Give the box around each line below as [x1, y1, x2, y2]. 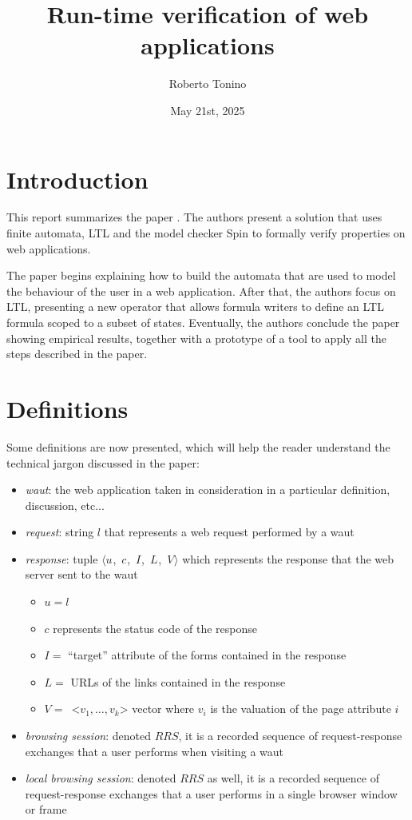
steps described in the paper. [6, 345, 148, 362]
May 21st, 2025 [170, 102, 245, 118]
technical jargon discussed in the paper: [6, 454, 200, 471]
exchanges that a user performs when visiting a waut [25, 742, 283, 759]
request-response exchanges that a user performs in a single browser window [25, 785, 398, 802]
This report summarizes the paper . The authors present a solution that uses [6, 209, 382, 225]
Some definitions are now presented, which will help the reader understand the [6, 438, 390, 455]
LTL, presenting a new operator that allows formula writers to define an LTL [6, 298, 384, 315]
